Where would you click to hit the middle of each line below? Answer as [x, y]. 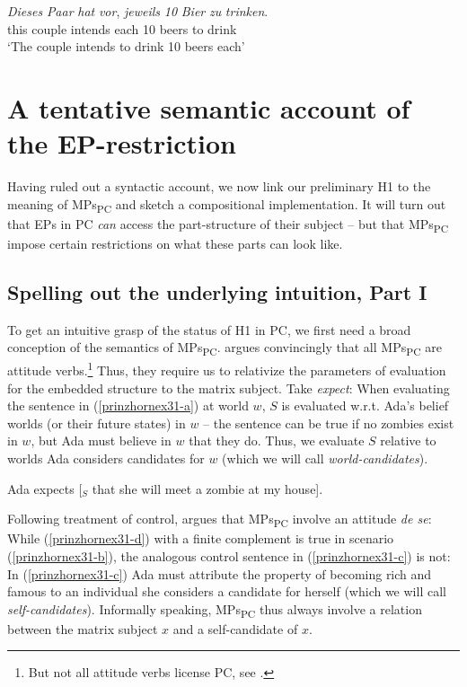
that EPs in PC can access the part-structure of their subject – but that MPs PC [228, 225]
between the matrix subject [83, 628]
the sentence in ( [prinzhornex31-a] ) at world [128, 405]
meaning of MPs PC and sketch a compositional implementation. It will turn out [227, 205]
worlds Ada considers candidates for [106, 458]
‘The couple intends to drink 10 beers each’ [126, 46]
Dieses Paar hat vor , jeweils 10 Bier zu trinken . [138, 11]
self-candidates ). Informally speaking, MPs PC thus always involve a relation [215, 610]
